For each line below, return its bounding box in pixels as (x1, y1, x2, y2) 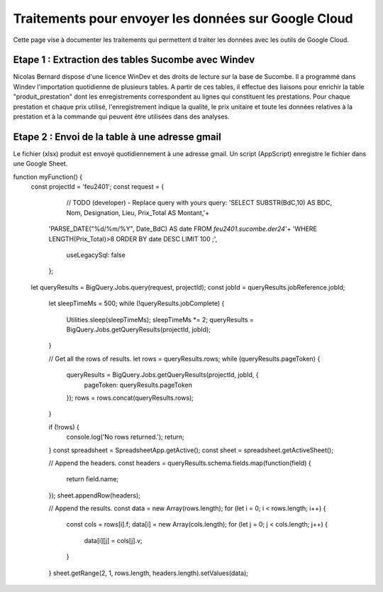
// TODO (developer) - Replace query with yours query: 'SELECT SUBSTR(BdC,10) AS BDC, (66, 199, 333, 207)
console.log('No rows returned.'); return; (66, 433, 184, 442)
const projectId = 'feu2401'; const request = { (30, 182, 165, 191)
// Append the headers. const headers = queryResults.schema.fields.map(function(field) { (48, 459, 311, 467)
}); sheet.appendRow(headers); (48, 490, 141, 500)
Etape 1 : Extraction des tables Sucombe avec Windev (13, 54, 255, 66)
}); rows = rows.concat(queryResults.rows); (66, 393, 194, 402)
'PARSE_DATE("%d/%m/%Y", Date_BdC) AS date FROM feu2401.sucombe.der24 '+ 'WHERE (48, 224, 317, 234)
